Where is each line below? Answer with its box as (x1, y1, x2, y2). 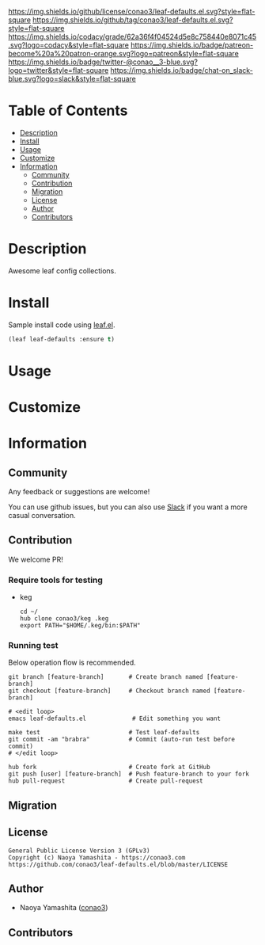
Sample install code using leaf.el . (8, 320, 115, 330)
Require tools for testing (8, 574, 103, 585)
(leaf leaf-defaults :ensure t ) (8, 335, 115, 343)
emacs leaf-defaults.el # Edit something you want (8, 714, 221, 723)
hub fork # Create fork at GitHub (8, 764, 211, 772)
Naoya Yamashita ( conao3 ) (19, 903, 108, 913)
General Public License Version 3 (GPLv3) (8, 847, 150, 855)
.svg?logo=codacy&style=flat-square (8, 40, 129, 50)
